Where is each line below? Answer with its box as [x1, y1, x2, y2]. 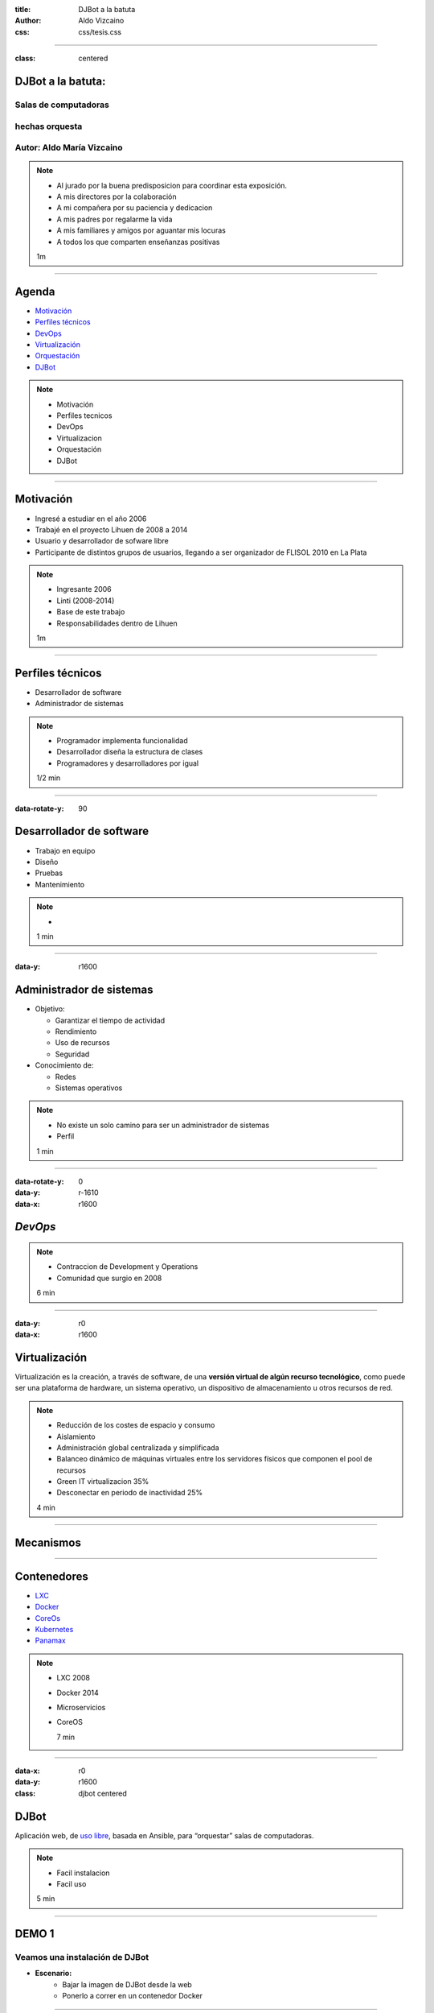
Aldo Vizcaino [78, 16, 125, 26]
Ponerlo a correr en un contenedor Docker [62, 1991, 203, 2001]
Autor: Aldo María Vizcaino [14, 142, 124, 153]
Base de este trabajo [56, 607, 125, 617]
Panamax [35, 1635, 66, 1646]
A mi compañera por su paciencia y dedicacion [56, 203, 213, 213]
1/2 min [36, 773, 61, 783]
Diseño [35, 857, 59, 866]
